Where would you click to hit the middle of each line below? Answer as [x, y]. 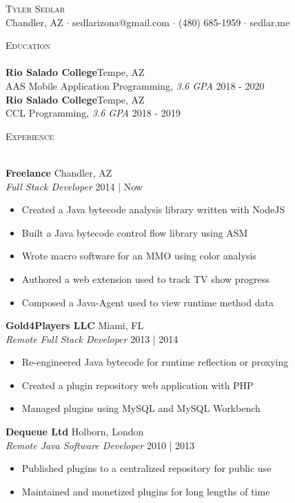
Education [28, 45]
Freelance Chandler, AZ [59, 172]
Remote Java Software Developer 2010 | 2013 [100, 445]
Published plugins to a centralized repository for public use [146, 468]
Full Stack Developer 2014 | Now [74, 186]
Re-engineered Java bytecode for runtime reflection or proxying [155, 362]
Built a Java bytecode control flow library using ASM [135, 232]
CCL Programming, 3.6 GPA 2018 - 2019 [93, 113]
